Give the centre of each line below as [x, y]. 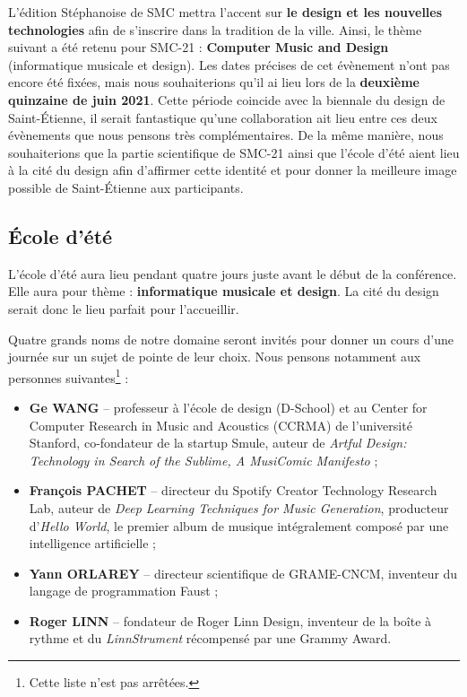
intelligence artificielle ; [93, 543]
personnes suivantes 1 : [69, 376]
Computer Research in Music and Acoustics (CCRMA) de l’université [221, 425]
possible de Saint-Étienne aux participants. [126, 187]
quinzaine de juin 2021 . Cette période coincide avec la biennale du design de [227, 99]
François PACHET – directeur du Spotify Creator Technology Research [233, 490]
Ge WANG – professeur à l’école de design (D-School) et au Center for [228, 407]
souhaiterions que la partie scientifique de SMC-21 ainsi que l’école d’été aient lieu [234, 152]
